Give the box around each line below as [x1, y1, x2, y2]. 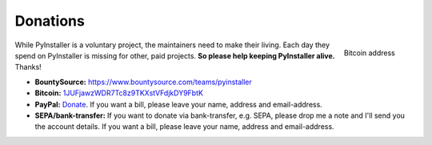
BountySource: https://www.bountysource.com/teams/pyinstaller [34, 77, 252, 87]
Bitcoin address [344, 48, 395, 58]
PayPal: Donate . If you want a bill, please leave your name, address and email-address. [34, 99, 323, 109]
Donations [14, 12, 86, 30]
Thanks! [14, 62, 42, 72]
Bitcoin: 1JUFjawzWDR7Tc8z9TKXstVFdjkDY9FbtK [34, 88, 204, 98]
